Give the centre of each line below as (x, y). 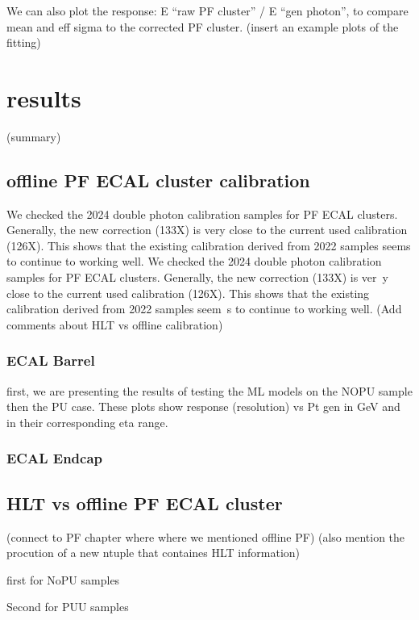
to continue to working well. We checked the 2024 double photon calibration (194, 261)
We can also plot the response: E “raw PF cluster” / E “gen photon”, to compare (207, 10)
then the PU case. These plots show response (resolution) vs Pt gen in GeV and (203, 406)
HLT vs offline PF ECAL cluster (145, 503)
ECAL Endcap (54, 458)
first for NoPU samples (63, 579)
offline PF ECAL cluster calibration (158, 180)
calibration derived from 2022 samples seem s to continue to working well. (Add (204, 309)
